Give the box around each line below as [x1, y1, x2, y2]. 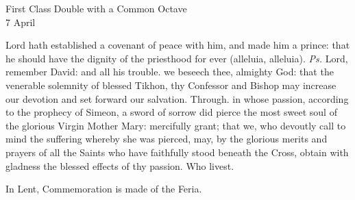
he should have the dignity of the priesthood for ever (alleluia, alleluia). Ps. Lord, [5, 51, 348, 65]
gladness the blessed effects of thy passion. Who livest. [5, 158, 234, 173]
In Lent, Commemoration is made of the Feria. [5, 182, 202, 196]
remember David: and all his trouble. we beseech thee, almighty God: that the [5, 64, 334, 79]
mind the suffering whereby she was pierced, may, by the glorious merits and [5, 132, 328, 146]
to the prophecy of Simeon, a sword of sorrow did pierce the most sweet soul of [5, 105, 337, 119]
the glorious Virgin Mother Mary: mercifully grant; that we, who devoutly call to [5, 118, 346, 132]
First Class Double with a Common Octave [5, 1, 187, 15]
